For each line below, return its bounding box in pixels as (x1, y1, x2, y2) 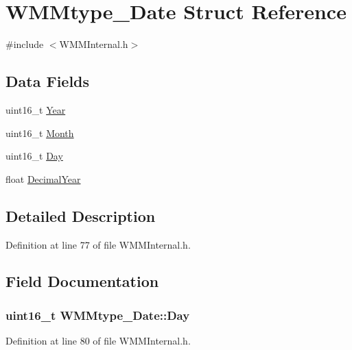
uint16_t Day (5, 149, 63, 163)
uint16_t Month (5, 125, 74, 140)
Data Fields (5, 71, 90, 92)
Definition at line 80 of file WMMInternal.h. (5, 334, 191, 348)
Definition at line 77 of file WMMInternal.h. (5, 237, 191, 251)
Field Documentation (5, 271, 159, 292)
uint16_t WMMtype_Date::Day (5, 306, 190, 323)
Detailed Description (5, 205, 156, 226)
